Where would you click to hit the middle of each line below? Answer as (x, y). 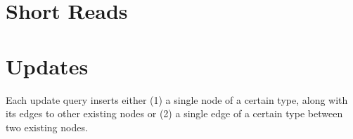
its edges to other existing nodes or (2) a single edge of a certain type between (174, 113)
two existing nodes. (47, 127)
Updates (47, 66)
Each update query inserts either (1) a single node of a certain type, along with (177, 99)
